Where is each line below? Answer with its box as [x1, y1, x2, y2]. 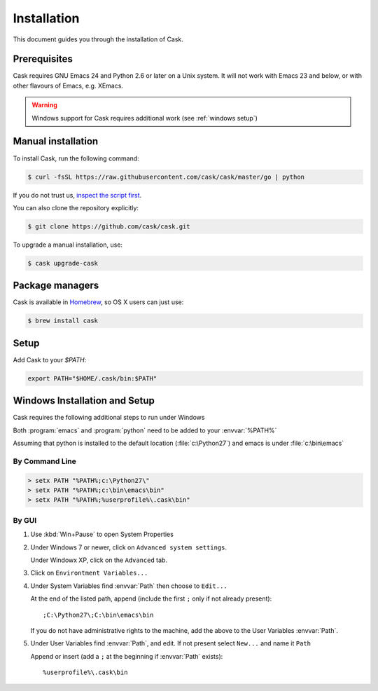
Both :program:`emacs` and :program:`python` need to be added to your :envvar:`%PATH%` [13, 426, 277, 435]
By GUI [13, 515, 37, 525]
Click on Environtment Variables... [30, 568, 148, 577]
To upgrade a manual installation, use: [13, 240, 122, 249]
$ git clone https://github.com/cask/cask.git [27, 222, 190, 231]
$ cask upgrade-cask [27, 259, 98, 267]
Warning [31, 101, 57, 109]
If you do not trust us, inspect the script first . [13, 191, 142, 199]
